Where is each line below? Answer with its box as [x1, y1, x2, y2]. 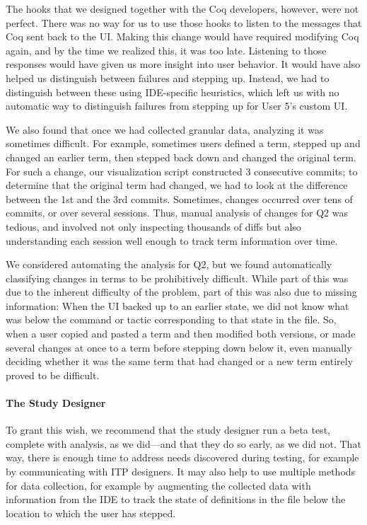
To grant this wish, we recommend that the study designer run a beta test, [6, 422, 331, 437]
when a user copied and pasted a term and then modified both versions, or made [6, 326, 356, 341]
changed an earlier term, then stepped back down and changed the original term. [6, 149, 356, 164]
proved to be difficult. [6, 367, 100, 382]
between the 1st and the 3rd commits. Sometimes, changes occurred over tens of [6, 191, 353, 206]
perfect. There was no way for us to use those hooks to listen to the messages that [6, 15, 362, 30]
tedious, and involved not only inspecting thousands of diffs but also [6, 219, 301, 233]
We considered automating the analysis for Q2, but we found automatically [6, 257, 332, 272]
